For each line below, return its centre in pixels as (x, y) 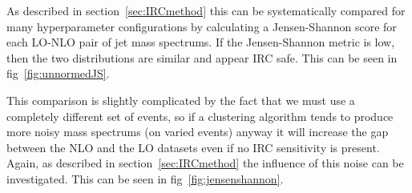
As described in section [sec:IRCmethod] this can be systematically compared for (206, 10)
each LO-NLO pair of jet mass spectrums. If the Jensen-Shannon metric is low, (201, 42)
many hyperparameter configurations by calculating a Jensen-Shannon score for (202, 26)
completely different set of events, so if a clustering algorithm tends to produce (200, 116)
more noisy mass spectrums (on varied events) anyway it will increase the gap (198, 132)
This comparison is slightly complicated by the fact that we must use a (181, 100)
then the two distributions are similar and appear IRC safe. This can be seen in (202, 57)
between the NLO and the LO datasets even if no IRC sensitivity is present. (193, 147)
